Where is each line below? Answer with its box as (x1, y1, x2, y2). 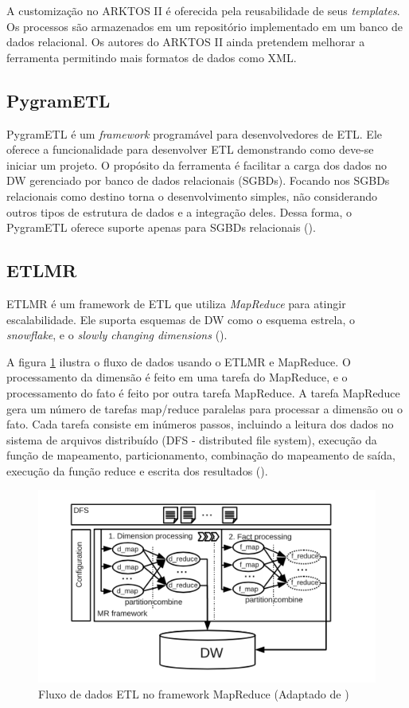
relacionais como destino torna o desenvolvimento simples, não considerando (6, 187, 378, 204)
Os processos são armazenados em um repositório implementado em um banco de (6, 18, 403, 34)
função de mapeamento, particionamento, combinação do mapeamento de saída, (6, 447, 395, 464)
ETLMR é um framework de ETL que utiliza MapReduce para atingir (6, 295, 346, 311)
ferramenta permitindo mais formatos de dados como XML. (6, 49, 297, 65)
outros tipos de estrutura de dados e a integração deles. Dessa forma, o (6, 203, 353, 220)
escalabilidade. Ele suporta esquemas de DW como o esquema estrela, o (6, 311, 355, 327)
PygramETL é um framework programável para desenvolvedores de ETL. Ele (6, 125, 383, 142)
